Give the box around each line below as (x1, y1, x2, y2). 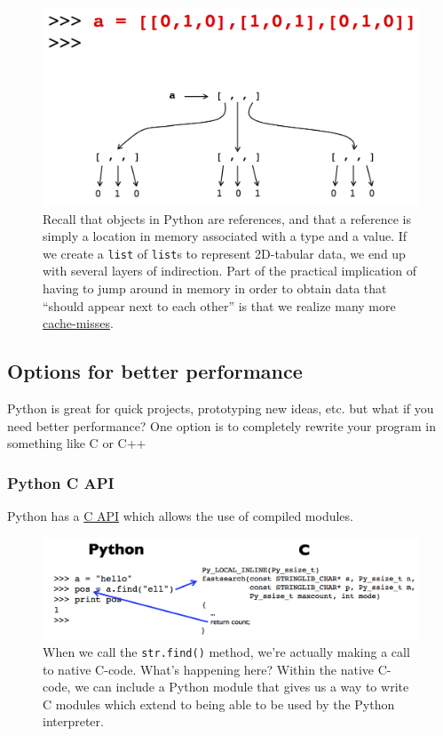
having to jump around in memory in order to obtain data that (43, 279, 387, 298)
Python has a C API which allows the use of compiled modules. (7, 507, 353, 525)
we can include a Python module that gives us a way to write (75, 677, 409, 696)
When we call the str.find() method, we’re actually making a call (43, 642, 410, 660)
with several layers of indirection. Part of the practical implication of (43, 261, 416, 280)
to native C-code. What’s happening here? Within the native (43, 660, 375, 678)
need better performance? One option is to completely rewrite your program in (7, 416, 436, 435)
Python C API (7, 471, 115, 493)
